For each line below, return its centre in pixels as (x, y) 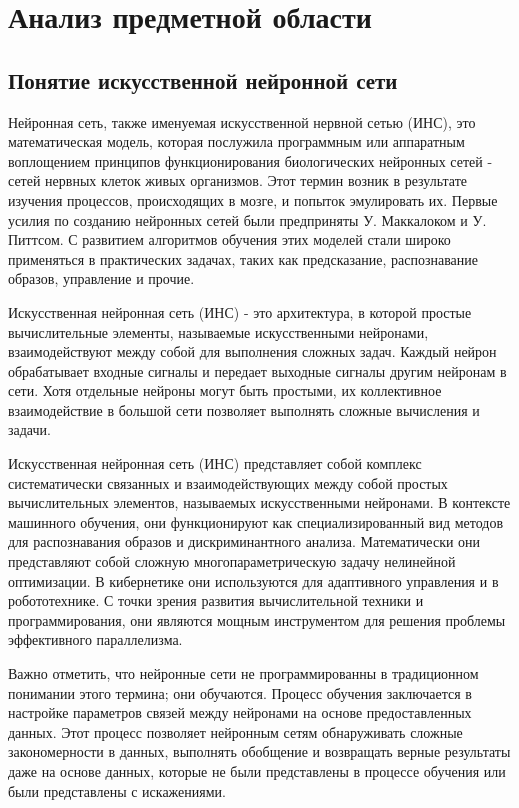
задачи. (29, 429)
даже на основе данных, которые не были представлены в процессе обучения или (257, 770)
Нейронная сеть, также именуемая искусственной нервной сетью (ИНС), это (242, 121)
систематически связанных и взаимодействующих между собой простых (228, 482)
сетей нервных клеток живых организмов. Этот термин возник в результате (237, 180)
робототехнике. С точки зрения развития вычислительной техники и (216, 600)
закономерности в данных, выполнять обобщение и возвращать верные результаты (259, 751)
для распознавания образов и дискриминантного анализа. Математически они (244, 541)
